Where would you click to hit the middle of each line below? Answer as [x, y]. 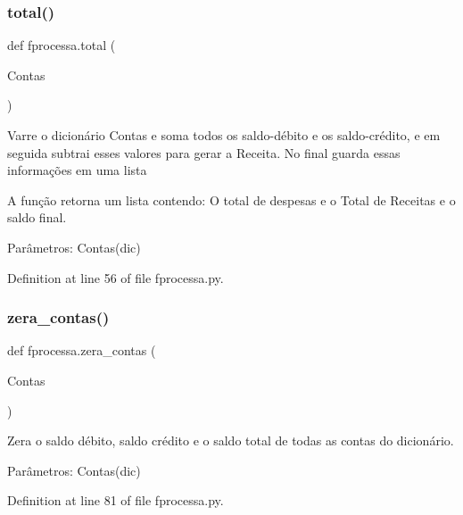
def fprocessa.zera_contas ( [82, 350]
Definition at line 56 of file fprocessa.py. [116, 277]
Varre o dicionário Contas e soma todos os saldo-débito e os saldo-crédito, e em [224, 135]
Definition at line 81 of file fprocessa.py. [116, 500]
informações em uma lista [77, 170]
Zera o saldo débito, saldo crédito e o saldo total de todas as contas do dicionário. [231, 440]
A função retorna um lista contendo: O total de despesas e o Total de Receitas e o [231, 199]
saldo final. [37, 217]
